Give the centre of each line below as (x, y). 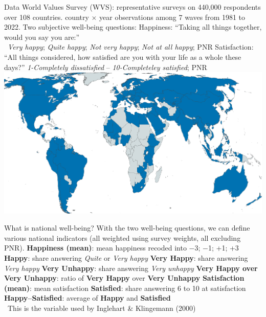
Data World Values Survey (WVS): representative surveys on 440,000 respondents (132, 7)
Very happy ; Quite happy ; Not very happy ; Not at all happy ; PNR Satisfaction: (131, 47)
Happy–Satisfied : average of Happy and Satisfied (87, 298)
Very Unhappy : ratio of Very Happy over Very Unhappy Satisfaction (124, 278)
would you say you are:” (42, 37)
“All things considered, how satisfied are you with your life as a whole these (123, 56)
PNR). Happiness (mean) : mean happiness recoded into (95, 248)
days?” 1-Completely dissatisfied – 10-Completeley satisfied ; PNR (106, 67)
